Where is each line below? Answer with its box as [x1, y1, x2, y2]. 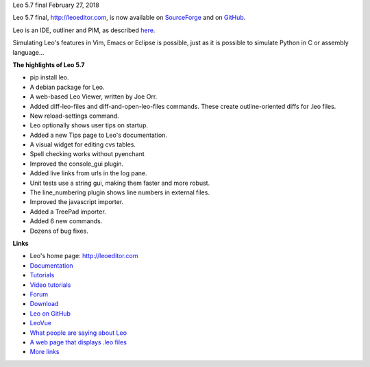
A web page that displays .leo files [29, 338, 127, 346]
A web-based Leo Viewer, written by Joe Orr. [29, 92, 158, 101]
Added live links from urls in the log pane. [29, 169, 147, 177]
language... [12, 48, 45, 56]
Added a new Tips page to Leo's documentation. [29, 131, 168, 139]
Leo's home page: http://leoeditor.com [29, 252, 138, 260]
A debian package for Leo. [29, 83, 106, 91]
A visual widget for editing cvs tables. [29, 140, 136, 149]
